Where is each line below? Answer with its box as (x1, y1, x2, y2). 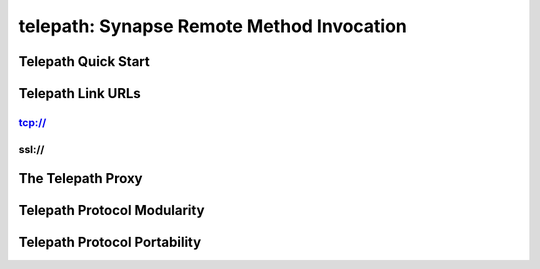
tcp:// (18, 115, 47, 129)
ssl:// (18, 142, 45, 156)
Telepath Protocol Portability (18, 234, 202, 251)
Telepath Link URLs (18, 85, 142, 102)
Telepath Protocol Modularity (18, 202, 205, 219)
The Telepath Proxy (18, 170, 144, 187)
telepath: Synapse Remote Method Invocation (18, 15, 407, 37)
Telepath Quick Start (18, 53, 150, 70)
